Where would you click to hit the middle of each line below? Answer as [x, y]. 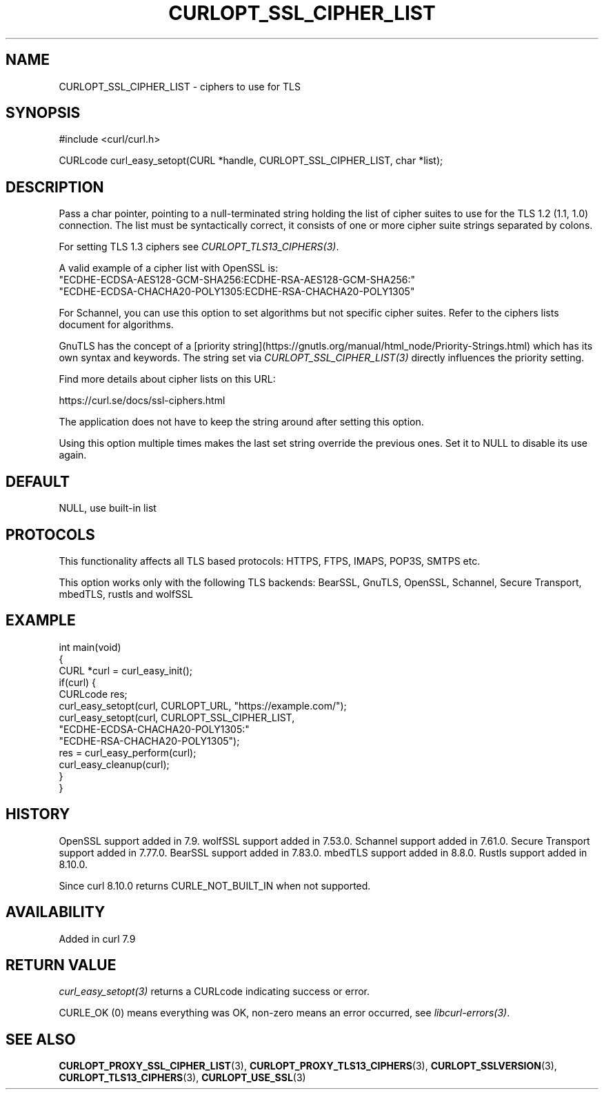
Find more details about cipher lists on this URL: [167, 379]
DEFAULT [38, 481]
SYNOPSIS [43, 113]
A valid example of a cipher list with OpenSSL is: [169, 268]
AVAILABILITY [56, 912]
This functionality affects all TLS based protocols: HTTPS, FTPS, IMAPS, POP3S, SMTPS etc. [270, 561]
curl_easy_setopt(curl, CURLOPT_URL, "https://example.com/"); [203, 705]
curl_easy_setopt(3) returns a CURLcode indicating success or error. [214, 992]
